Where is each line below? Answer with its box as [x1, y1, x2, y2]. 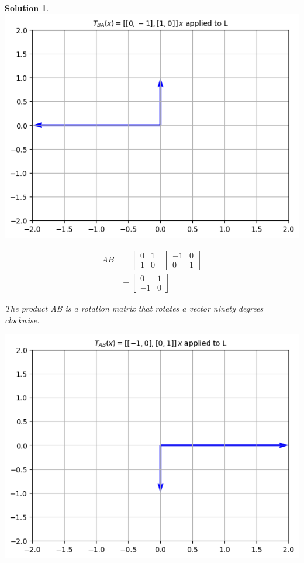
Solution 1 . [5, 2, 49, 13]
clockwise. [5, 313, 40, 326]
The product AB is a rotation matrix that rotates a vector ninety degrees [5, 302, 264, 314]
